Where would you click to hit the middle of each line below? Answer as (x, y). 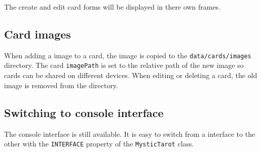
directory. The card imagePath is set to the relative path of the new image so (124, 65)
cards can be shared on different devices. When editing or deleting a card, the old (131, 75)
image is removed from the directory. (61, 85)
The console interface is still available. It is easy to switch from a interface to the (130, 134)
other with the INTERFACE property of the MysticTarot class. (99, 144)
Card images (38, 34)
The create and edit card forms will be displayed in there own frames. (113, 7)
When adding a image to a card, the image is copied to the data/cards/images (128, 55)
